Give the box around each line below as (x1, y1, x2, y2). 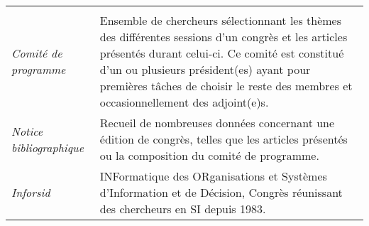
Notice (11, 122, 43, 139)
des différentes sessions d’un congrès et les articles (99, 28, 348, 45)
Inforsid (11, 184, 50, 200)
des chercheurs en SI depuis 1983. (99, 200, 266, 217)
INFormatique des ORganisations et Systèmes (99, 168, 327, 184)
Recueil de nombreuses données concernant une (99, 114, 335, 131)
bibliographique (11, 139, 84, 156)
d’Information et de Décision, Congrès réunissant (99, 184, 343, 200)
